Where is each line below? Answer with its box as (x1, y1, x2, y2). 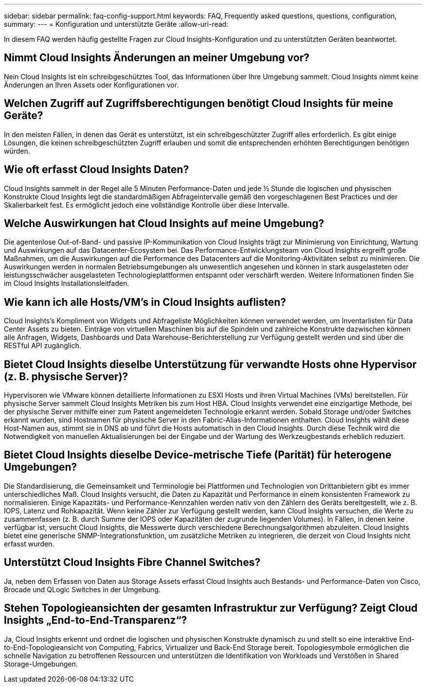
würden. (4, 146, 30, 155)
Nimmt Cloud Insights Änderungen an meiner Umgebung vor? (4, 52, 310, 64)
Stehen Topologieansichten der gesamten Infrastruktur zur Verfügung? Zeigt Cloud (4, 602, 418, 615)
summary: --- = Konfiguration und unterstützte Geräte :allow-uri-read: (4, 20, 229, 28)
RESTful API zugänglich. (4, 341, 81, 350)
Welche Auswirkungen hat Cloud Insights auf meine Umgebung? (4, 217, 324, 229)
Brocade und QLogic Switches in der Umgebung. (4, 585, 160, 594)
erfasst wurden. (4, 539, 54, 548)
